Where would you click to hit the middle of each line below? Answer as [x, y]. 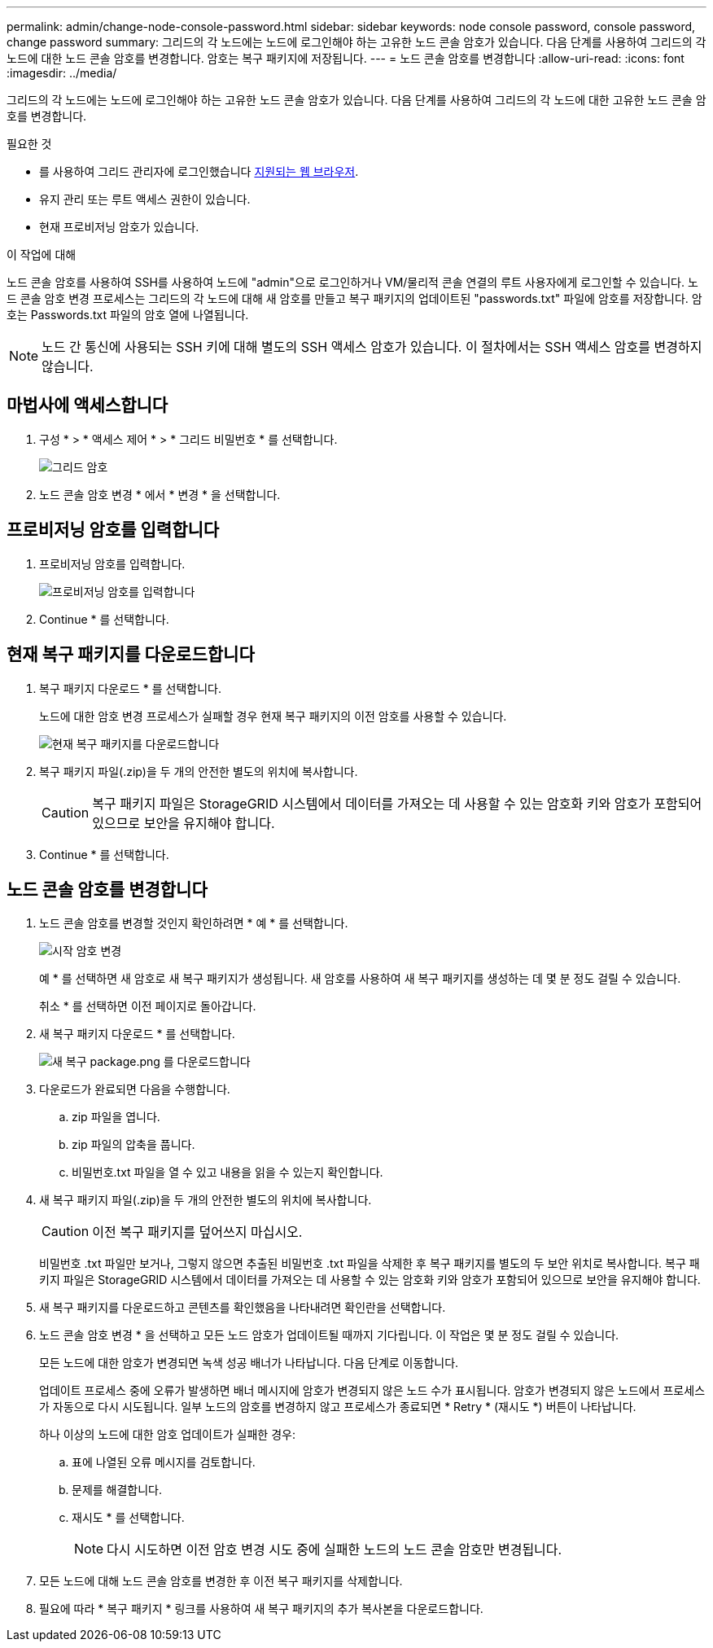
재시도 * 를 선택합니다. [128, 1518]
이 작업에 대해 [42, 254]
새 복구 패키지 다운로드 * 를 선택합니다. [137, 1034]
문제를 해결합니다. [117, 1490]
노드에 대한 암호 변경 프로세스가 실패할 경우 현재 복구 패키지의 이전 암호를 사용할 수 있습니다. [273, 716]
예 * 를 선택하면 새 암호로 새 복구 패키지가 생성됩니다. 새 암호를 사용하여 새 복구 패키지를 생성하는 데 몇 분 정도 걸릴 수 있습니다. [360, 979]
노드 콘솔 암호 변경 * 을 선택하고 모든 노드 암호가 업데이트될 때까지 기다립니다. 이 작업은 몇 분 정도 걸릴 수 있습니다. [329, 1335]
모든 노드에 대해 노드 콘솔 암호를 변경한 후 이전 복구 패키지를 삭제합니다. [221, 1581]
